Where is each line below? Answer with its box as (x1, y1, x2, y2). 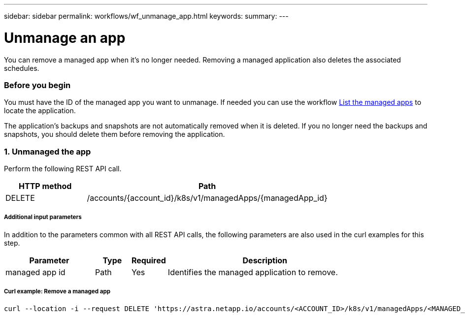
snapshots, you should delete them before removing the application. (4, 130, 225, 139)
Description (242, 255, 287, 265)
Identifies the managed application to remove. (167, 267, 338, 277)
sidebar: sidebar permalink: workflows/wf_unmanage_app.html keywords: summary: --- (4, 12, 289, 20)
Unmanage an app (4, 29, 126, 46)
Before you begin (4, 80, 71, 90)
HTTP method (19, 181, 72, 191)
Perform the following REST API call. (4, 164, 122, 173)
